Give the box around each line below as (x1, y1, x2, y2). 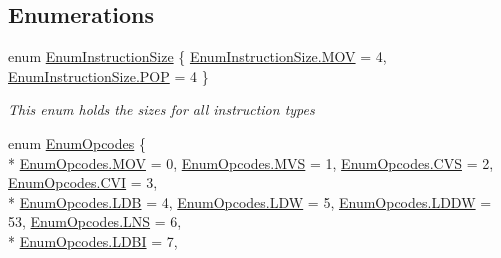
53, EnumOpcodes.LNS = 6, (8, 211, 182, 232)
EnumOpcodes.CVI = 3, (8, 172, 158, 193)
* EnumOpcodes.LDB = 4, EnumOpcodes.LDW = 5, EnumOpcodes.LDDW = (8, 191, 492, 212)
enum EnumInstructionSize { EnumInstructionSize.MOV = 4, (8, 46, 387, 67)
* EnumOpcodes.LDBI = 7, (8, 230, 178, 251)
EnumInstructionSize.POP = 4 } (8, 65, 209, 86)
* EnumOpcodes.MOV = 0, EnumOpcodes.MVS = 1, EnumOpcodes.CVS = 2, (8, 152, 494, 173)
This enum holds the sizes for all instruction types (8, 99, 315, 120)
